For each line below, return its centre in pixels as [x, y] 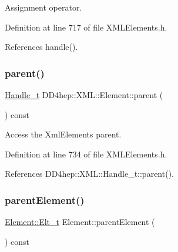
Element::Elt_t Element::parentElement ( [80, 222]
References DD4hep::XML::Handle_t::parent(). [89, 174]
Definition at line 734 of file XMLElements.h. [86, 154]
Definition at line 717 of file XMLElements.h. [86, 27]
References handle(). [41, 47]
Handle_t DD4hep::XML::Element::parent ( [84, 95]
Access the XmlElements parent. [63, 134]
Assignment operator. [43, 7]
